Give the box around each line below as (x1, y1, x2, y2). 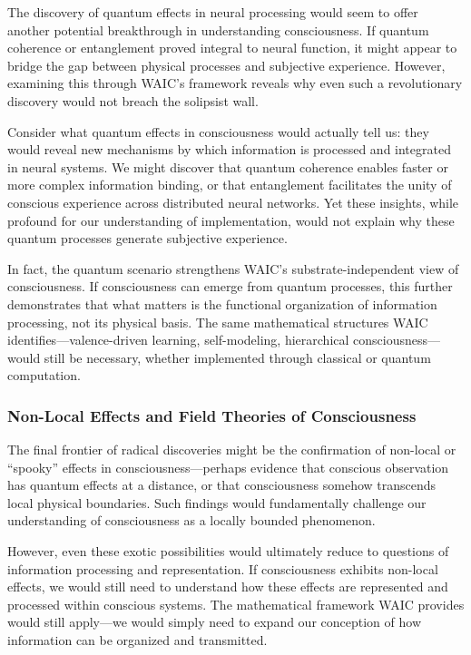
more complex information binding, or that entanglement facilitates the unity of (7, 175, 452, 194)
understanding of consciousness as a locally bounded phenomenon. (7, 511, 376, 530)
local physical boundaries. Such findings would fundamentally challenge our (7, 493, 427, 512)
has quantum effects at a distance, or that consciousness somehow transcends (7, 475, 437, 494)
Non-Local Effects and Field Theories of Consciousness (7, 404, 417, 426)
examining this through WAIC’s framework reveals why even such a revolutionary (7, 73, 463, 93)
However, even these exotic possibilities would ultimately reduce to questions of (7, 542, 449, 561)
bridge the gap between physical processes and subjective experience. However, (7, 55, 446, 74)
